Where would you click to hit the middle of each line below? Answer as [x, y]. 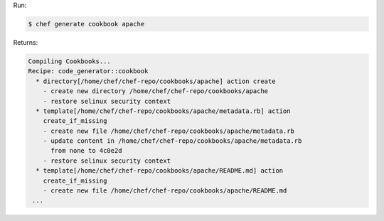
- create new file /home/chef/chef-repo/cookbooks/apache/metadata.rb [169, 131]
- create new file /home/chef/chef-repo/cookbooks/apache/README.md [165, 191]
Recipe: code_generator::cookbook [88, 71]
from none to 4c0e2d [86, 151]
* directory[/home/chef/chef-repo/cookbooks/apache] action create [156, 81]
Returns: [26, 42]
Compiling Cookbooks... [70, 61]
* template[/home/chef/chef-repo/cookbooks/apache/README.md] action [160, 171]
